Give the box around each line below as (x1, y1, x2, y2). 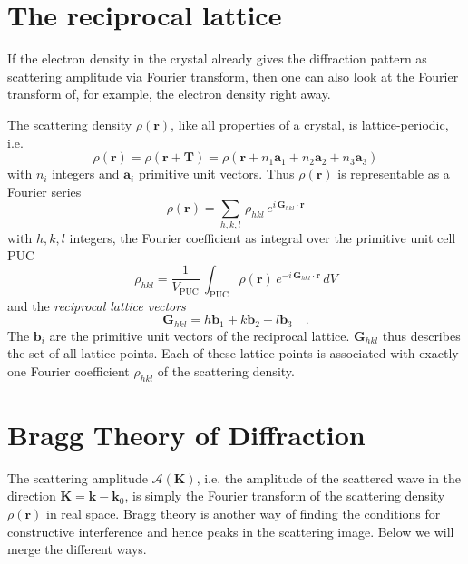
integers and (52, 164, 120, 183)
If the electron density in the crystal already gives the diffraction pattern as (7, 49, 427, 68)
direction (7, 486, 56, 505)
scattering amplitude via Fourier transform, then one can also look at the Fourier (7, 66, 459, 85)
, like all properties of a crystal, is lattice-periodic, (171, 114, 449, 133)
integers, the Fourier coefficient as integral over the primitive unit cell (69, 228, 456, 247)
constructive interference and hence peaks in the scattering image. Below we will (7, 521, 454, 540)
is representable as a (337, 164, 450, 183)
